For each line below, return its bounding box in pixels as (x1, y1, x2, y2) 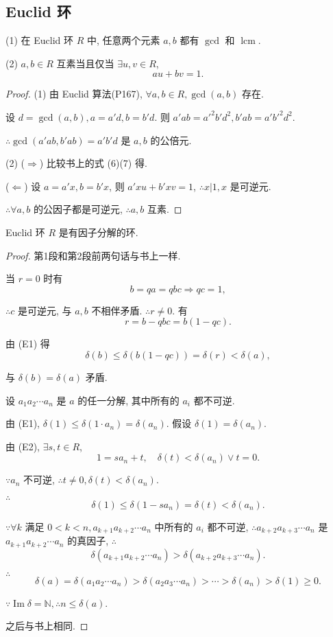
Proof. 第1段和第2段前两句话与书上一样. (5, 248, 181, 262)
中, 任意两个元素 (86, 33, 160, 47)
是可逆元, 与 (17, 303, 72, 317)
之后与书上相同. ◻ (5, 618, 88, 633)
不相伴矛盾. (91, 303, 143, 317)
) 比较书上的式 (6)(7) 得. (39, 156, 147, 170)
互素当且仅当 (56, 56, 114, 70)
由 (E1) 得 (5, 336, 50, 351)
